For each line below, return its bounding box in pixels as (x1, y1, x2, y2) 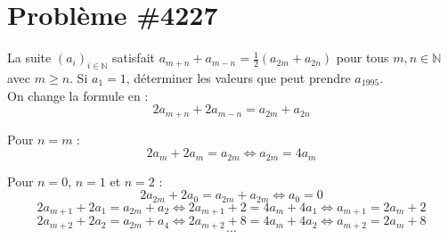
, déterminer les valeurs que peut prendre (126, 68, 351, 87)
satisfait (111, 48, 155, 67)
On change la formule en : (7, 86, 149, 104)
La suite (7, 48, 52, 67)
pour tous (336, 48, 389, 67)
